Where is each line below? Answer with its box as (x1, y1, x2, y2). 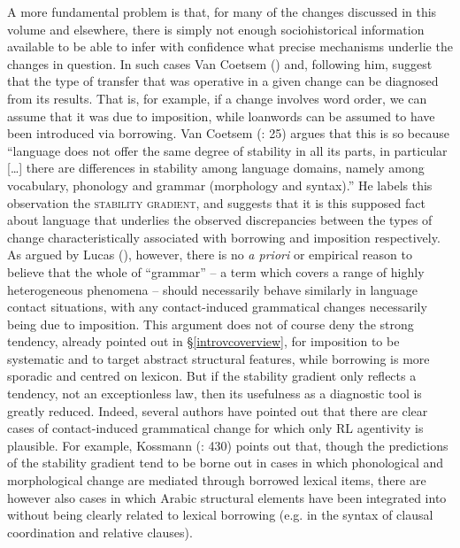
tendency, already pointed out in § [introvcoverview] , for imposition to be (7, 332, 400, 351)
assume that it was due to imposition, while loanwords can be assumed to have (7, 106, 435, 125)
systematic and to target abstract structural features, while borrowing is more (7, 349, 430, 367)
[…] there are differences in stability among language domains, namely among (7, 158, 425, 177)
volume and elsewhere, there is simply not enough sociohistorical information (7, 19, 425, 38)
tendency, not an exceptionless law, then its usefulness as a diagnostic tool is (7, 384, 422, 403)
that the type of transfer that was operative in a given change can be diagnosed (7, 72, 439, 90)
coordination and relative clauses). (7, 522, 193, 541)
